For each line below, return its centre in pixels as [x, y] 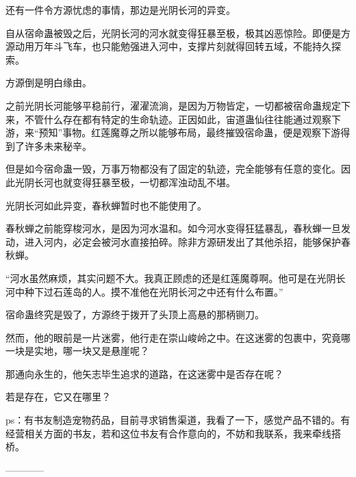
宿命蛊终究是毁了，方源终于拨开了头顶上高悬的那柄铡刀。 [135, 314]
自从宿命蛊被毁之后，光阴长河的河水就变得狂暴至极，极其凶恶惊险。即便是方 [178, 33]
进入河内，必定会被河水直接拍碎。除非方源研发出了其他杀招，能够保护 [182, 241]
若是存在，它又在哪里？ [58, 397]
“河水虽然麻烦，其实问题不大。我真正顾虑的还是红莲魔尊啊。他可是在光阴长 [176, 278]
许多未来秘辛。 [58, 145]
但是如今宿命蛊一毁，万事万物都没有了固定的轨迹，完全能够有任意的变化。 [173, 169]
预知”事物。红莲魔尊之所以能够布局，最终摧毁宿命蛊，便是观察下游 [190, 132]
